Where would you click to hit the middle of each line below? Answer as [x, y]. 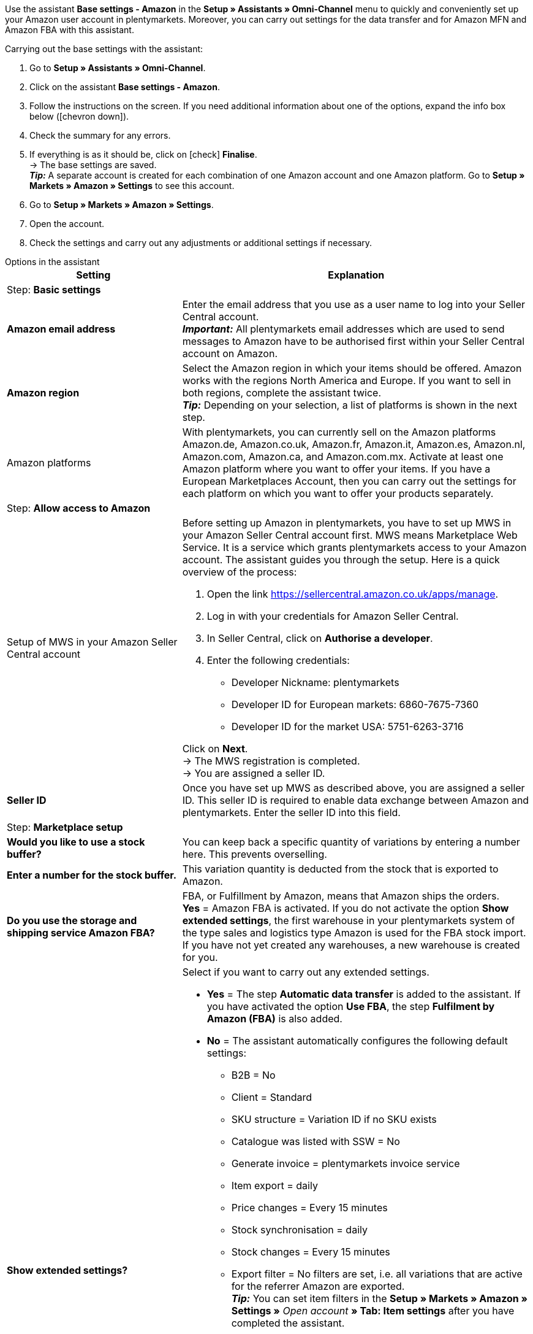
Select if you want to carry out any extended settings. [306, 972]
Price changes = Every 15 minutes [309, 1208]
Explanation [356, 275]
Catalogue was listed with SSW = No [316, 1141]
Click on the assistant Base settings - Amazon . [125, 87]
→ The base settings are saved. [93, 165]
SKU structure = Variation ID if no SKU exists [334, 1119]
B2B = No [253, 1075]
